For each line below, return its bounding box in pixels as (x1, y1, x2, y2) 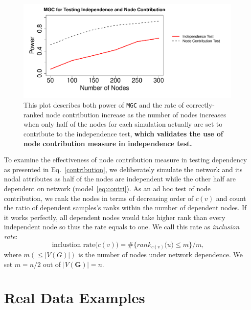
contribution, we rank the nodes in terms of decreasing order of (4, 193, 194, 203)
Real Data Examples (4, 288, 145, 308)
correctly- (186, 100, 215, 110)
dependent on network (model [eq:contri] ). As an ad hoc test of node (4, 183, 211, 193)
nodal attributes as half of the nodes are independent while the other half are (4, 174, 236, 184)
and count (216, 193, 246, 203)
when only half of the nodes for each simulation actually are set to (23, 119, 223, 129)
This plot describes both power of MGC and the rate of (23, 100, 184, 110)
